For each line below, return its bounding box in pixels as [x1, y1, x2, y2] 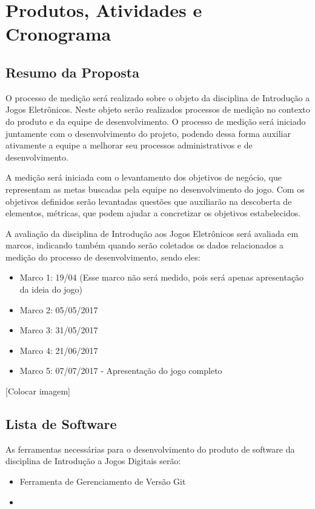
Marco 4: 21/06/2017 [19, 344, 98, 356]
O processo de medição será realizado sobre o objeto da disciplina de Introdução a [5, 91, 310, 104]
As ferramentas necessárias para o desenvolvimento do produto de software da [5, 442, 295, 455]
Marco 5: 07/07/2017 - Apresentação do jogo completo [19, 364, 222, 377]
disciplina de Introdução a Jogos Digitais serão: [5, 454, 181, 467]
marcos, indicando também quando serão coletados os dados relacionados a [5, 239, 284, 251]
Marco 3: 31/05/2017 [19, 324, 98, 336]
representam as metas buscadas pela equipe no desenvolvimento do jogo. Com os [5, 182, 305, 195]
